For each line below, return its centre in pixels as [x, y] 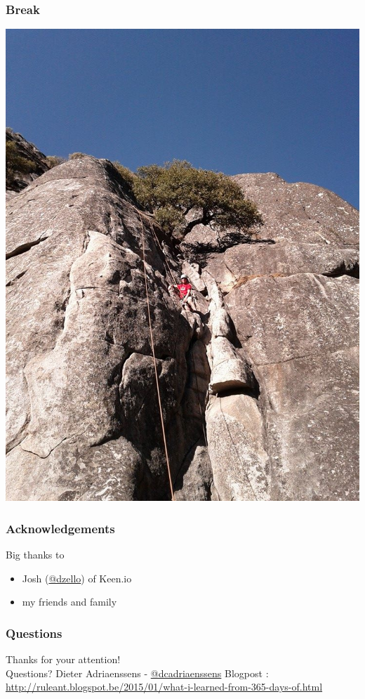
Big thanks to [35, 555]
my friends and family [69, 602]
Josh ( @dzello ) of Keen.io [77, 578]
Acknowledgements [60, 528]
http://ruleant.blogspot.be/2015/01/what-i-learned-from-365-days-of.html [164, 687]
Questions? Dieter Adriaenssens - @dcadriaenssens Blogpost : [137, 673]
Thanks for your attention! [63, 659]
